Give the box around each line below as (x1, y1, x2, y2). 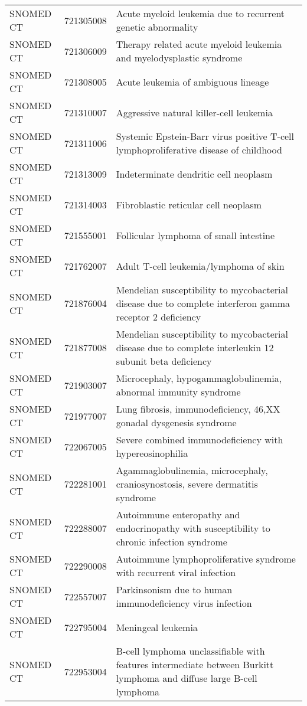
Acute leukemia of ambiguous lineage (116, 74, 269, 89)
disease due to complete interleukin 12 (116, 341, 274, 354)
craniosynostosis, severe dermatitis (116, 477, 258, 491)
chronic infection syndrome (116, 535, 227, 548)
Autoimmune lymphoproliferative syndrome (116, 552, 296, 566)
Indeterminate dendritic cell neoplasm (116, 166, 273, 181)
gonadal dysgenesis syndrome (116, 416, 237, 429)
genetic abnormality (116, 20, 198, 34)
